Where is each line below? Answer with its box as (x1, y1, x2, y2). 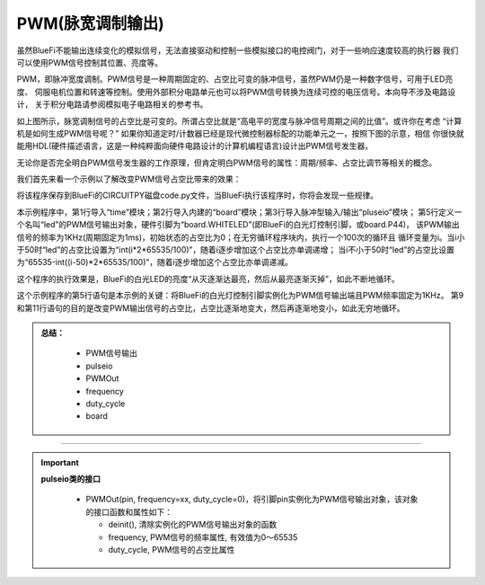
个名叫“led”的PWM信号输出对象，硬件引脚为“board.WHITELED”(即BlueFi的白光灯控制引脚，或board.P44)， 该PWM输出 (16, 219, 460, 230)
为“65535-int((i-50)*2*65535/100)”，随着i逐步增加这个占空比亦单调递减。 (16, 257, 294, 268)
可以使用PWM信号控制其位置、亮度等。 (16, 57, 163, 67)
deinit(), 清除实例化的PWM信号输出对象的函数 (108, 519, 278, 530)
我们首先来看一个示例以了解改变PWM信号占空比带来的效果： (16, 173, 242, 184)
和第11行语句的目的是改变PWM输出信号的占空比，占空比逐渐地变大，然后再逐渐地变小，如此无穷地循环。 (16, 302, 405, 314)
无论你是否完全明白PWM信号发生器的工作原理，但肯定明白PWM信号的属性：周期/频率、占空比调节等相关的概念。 (16, 157, 437, 168)
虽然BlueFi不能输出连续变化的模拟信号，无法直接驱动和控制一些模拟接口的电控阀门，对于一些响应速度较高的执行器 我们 (16, 45, 459, 56)
